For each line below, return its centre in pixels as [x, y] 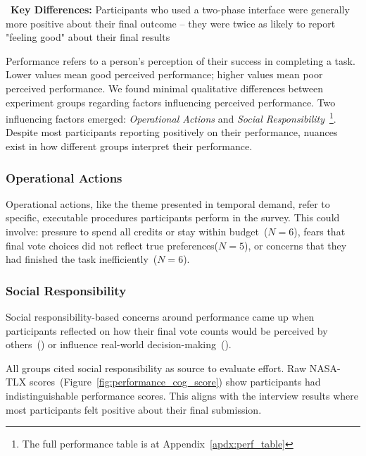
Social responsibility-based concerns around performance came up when [160, 316]
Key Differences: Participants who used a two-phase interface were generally [180, 9]
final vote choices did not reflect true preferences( [112, 245]
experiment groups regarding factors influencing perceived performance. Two [171, 102]
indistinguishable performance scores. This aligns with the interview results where [182, 395]
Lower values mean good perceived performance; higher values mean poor [164, 74]
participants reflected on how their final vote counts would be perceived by [167, 330]
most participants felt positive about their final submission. [134, 409]
